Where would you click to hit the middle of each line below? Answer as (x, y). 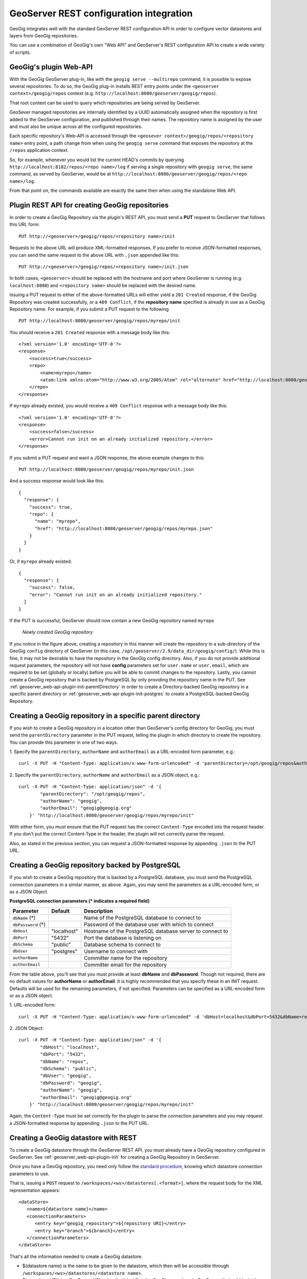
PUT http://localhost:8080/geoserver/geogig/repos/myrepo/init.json (106, 469)
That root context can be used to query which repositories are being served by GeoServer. (105, 103)
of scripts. (20, 52)
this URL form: (25, 225)
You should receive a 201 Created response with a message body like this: (90, 332)
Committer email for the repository (125, 964)
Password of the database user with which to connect (149, 924)
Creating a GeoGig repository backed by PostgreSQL (95, 865)
